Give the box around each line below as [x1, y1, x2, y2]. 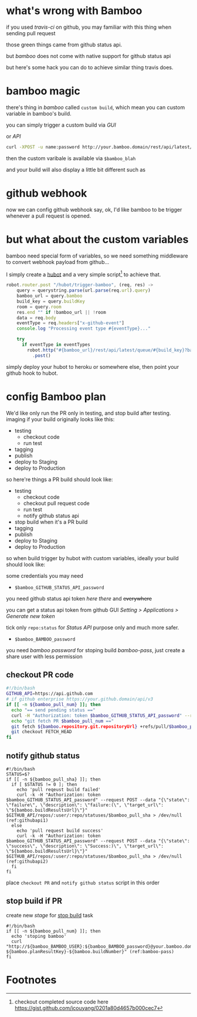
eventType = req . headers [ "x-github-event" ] [16, 320, 125, 326]
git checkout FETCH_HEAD [11, 729, 72, 735]
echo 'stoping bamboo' [11, 933, 67, 939]
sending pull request [6, 29, 56, 36]
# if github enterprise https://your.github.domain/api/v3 [6, 696, 154, 702]
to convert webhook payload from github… [6, 258, 110, 265]
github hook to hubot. [6, 369, 59, 377]
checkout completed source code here [14, 998, 108, 1005]
